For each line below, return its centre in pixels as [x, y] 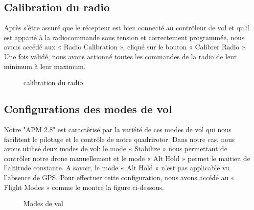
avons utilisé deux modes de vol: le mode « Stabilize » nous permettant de [116, 149]
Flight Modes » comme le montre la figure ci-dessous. [84, 187]
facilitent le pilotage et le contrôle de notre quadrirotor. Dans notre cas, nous [119, 139]
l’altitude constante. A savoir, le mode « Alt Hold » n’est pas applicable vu [117, 168]
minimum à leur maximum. [45, 66]
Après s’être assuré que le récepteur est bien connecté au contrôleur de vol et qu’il [127, 28]
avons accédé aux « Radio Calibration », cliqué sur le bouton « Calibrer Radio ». [126, 47]
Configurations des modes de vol [88, 109]
